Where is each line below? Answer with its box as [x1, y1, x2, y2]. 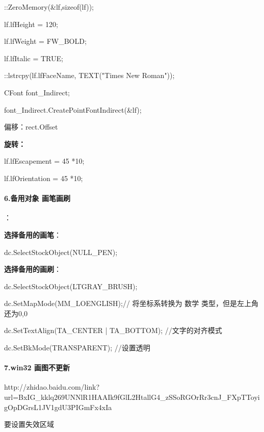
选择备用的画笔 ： [4, 229, 61, 240]
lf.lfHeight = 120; [4, 18, 58, 29]
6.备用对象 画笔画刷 [4, 193, 70, 204]
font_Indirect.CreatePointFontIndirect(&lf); [4, 104, 142, 115]
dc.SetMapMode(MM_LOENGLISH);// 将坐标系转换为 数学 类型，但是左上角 [4, 298, 258, 309]
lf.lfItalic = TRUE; [4, 53, 63, 63]
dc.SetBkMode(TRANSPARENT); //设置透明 [4, 342, 150, 353]
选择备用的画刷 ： [4, 264, 61, 274]
